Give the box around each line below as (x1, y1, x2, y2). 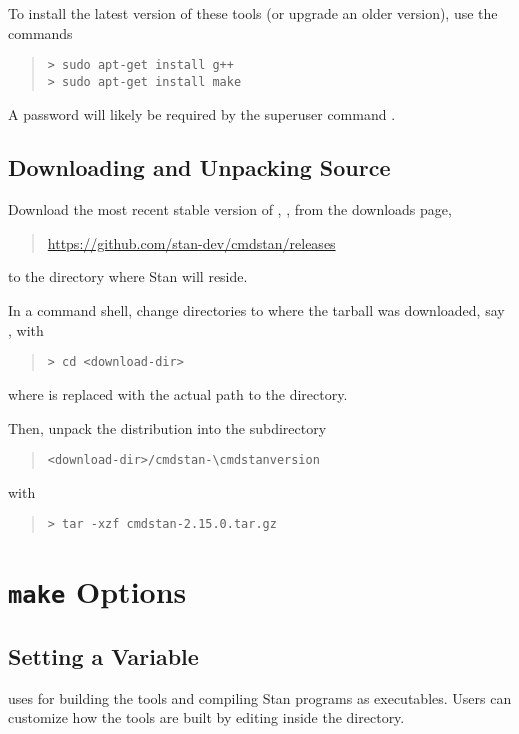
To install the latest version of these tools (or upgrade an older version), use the (8, 3, 498, 23)
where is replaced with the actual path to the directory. (8, 383, 348, 404)
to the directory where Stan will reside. (8, 266, 248, 287)
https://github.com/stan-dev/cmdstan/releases (47, 232, 336, 253)
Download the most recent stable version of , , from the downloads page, (8, 199, 452, 220)
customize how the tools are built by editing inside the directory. (8, 707, 405, 728)
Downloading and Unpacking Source (8, 152, 391, 183)
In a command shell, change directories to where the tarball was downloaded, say (8, 300, 505, 321)
